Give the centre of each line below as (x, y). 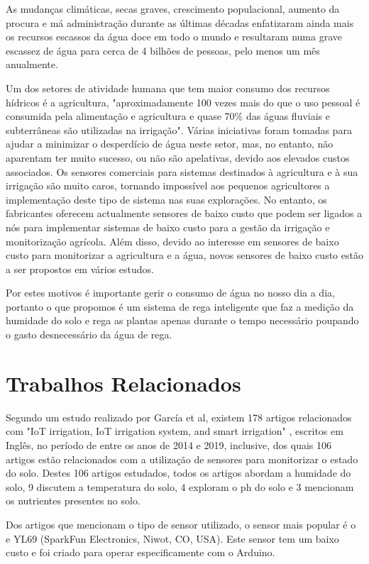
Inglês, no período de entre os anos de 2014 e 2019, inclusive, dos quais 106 (169, 444)
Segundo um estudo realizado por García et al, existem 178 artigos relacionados (179, 417)
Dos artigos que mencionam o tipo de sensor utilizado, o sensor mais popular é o (181, 524)
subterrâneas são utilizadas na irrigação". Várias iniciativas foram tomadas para (179, 129)
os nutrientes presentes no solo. (73, 501)
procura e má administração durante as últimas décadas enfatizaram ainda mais (180, 22)
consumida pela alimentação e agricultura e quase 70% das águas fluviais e (168, 116)
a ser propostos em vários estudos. (80, 269)
